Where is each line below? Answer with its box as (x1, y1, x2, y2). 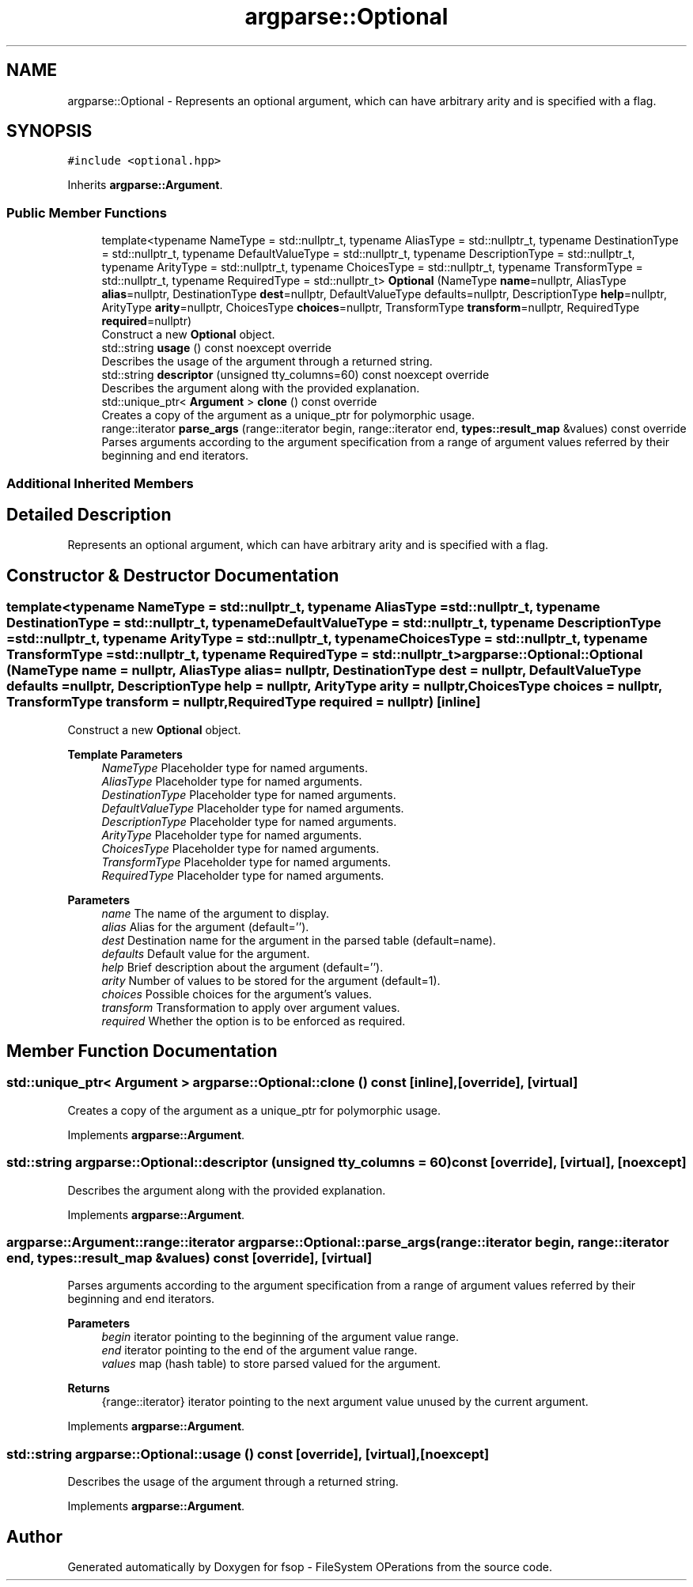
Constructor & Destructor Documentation (6, 565, 339, 585)
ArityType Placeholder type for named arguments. (101, 828, 362, 842)
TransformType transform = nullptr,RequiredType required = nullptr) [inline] (6, 694, 481, 710)
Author (6, 1526, 62, 1547)
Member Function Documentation (6, 1041, 278, 1062)
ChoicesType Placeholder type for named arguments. (101, 841, 380, 855)
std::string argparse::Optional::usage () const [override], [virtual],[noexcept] (6, 1445, 490, 1462)
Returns (67, 1381, 110, 1396)
